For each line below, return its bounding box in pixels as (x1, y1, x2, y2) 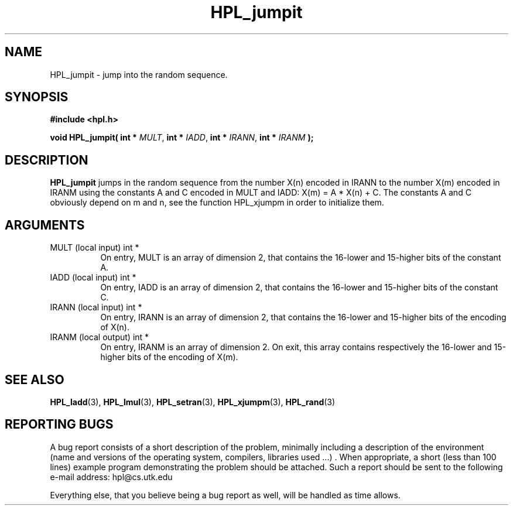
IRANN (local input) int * (50, 302, 142, 313)
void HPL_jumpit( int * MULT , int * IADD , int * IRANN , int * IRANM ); (50, 132, 314, 143)
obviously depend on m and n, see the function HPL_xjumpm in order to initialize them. (50, 197, 384, 208)
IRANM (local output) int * (50, 332, 149, 343)
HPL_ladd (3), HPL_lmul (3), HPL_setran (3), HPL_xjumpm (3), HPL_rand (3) (50, 396, 336, 407)
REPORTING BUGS (5, 417, 114, 432)
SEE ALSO (5, 372, 64, 387)
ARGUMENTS (5, 217, 85, 232)
